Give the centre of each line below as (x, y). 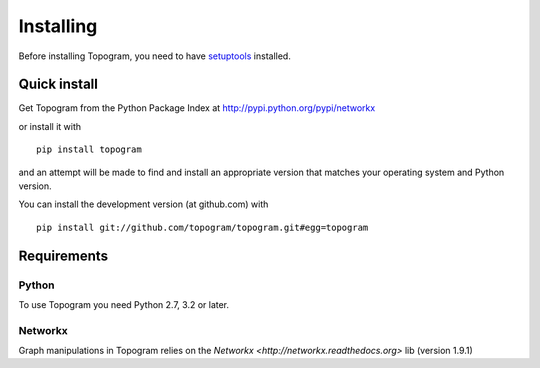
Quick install (58, 84)
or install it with (50, 126)
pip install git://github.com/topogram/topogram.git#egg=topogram (202, 227)
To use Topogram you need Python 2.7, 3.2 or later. (124, 304)
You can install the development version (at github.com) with (143, 204)
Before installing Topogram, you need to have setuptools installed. (155, 56)
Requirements (63, 255)
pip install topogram (89, 149)
